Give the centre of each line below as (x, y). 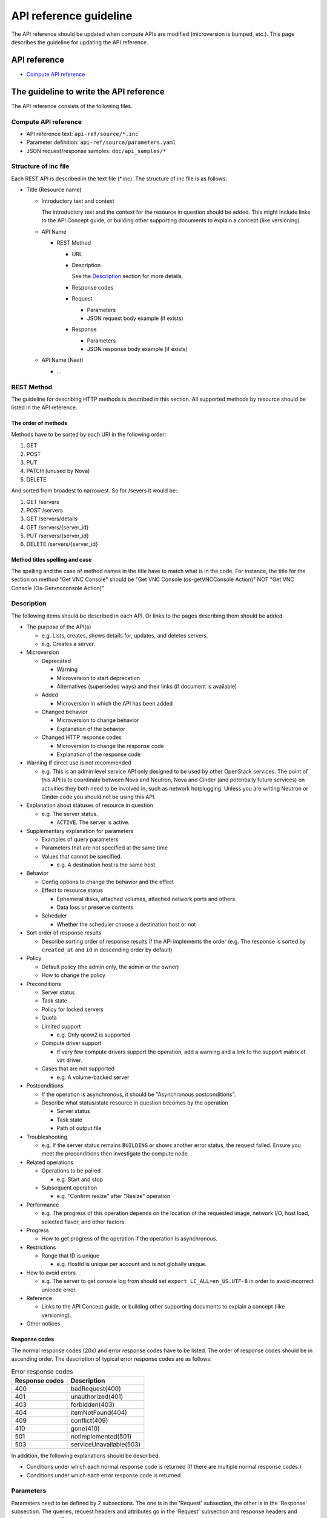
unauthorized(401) (97, 1397)
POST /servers (45, 510)
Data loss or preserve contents (95, 907)
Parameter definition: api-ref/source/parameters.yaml (101, 142)
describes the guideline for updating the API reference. (80, 42)
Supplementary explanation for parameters (80, 831)
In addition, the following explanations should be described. (86, 1455)
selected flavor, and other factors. (84, 1222)
